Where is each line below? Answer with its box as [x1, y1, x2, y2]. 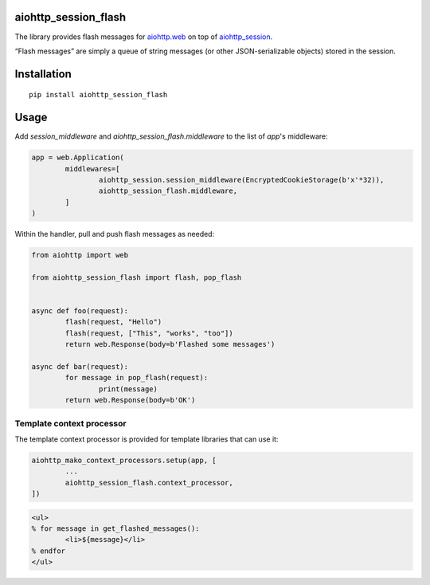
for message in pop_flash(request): [64, 373, 209, 383]
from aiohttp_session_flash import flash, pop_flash [31, 273, 242, 282]
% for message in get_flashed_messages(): [31, 524, 200, 533]
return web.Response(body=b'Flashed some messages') [64, 340, 276, 349]
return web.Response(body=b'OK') [64, 395, 196, 405]
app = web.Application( [31, 153, 125, 163]
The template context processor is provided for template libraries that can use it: [14, 434, 279, 444]
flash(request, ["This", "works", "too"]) [64, 328, 234, 338]
